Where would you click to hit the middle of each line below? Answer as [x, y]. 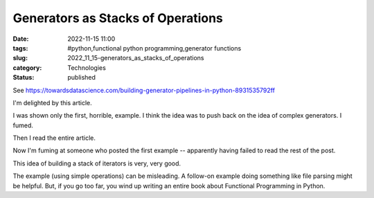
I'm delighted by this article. [53, 102]
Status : [24, 78]
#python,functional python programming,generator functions [154, 48]
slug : [20, 58]
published [82, 78]
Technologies [87, 67]
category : [27, 67]
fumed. [23, 125]
